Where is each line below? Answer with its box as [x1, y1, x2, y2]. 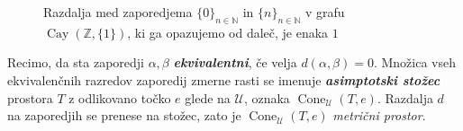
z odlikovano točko [68, 88, 171, 107]
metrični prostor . [332, 106, 426, 125]
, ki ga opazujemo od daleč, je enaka [127, 22, 329, 41]
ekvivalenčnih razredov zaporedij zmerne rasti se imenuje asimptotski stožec [7, 70, 440, 89]
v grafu [304, 3, 345, 21]
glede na [185, 88, 231, 107]
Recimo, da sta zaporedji [7, 53, 144, 72]
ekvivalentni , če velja [173, 53, 297, 72]
